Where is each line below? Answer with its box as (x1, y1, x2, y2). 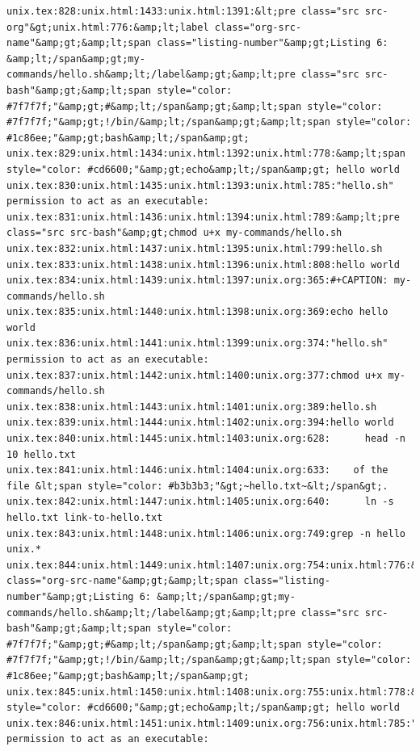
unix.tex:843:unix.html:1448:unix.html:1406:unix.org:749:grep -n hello (6, 527, 405, 539)
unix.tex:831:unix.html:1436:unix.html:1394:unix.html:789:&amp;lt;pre (6, 211, 400, 223)
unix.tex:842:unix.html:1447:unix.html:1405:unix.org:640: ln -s (6, 496, 394, 508)
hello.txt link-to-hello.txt (6, 512, 163, 523)
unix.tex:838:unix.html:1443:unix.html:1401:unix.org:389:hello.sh (6, 401, 377, 413)
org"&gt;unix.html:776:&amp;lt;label (6, 21, 209, 33)
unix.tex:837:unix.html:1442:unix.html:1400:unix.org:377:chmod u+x (6, 369, 383, 381)
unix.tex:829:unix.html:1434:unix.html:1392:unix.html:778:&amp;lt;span (6, 148, 405, 160)
